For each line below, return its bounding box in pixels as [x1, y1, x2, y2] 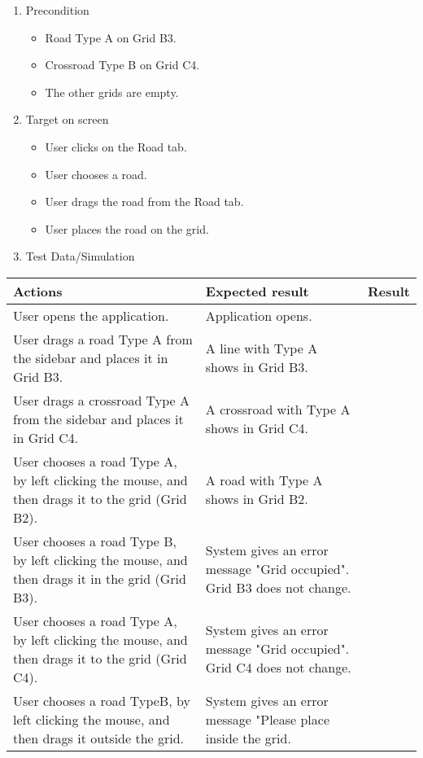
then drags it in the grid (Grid [13, 568, 186, 588]
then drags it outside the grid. [13, 728, 185, 747]
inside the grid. [205, 728, 291, 747]
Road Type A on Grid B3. [45, 28, 177, 46]
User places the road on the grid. [45, 220, 209, 237]
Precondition [25, 2, 89, 18]
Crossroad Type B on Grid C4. [45, 56, 200, 73]
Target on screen [25, 111, 109, 128]
